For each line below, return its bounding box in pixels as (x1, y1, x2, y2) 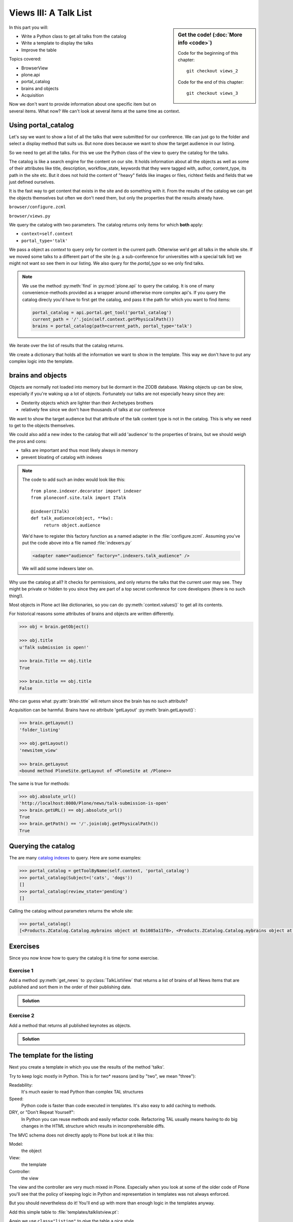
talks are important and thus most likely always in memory (21, 447, 139, 453)
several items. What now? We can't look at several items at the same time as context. (9, 108, 180, 114)
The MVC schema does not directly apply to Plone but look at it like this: (9, 1132, 154, 1138)
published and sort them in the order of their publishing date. (9, 984, 132, 990)
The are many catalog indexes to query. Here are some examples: (9, 855, 142, 861)
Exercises (9, 942, 40, 950)
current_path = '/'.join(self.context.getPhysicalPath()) (32, 316, 174, 322)
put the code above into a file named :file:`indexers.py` (22, 540, 132, 546)
